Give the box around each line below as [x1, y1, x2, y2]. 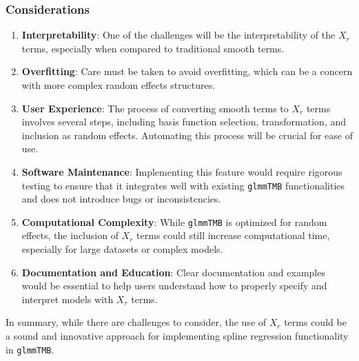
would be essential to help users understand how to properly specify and [21, 278, 327, 293]
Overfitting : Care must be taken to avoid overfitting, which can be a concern [21, 64, 353, 79]
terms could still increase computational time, [136, 228, 330, 243]
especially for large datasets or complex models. [21, 242, 223, 256]
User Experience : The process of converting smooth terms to [21, 101, 289, 115]
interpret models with [21, 291, 114, 306]
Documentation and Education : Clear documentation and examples [21, 265, 325, 279]
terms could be [284, 315, 347, 329]
